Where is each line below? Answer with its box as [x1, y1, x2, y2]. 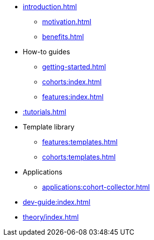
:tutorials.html [23, 108, 66, 116]
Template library [23, 123, 75, 131]
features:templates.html [42, 138, 118, 146]
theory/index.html [23, 213, 79, 221]
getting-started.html [42, 63, 106, 71]
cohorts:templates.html [42, 153, 116, 161]
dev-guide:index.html [23, 198, 91, 206]
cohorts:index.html [42, 78, 102, 86]
